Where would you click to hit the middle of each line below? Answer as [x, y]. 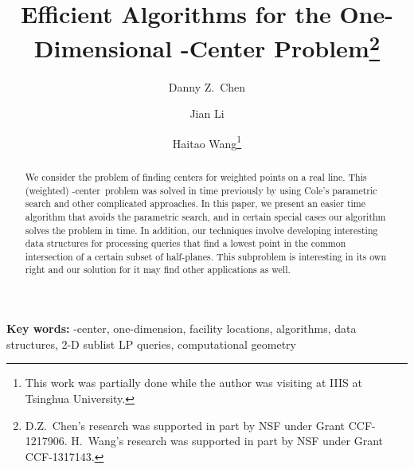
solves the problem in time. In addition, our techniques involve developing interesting [201, 230]
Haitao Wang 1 [207, 142]
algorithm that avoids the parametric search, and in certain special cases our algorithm [205, 216]
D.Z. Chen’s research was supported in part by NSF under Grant [185, 425]
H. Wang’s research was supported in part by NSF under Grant [227, 441]
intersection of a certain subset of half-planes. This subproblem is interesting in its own [206, 256]
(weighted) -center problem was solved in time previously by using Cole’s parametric [201, 190]
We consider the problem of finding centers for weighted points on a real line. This [196, 176]
